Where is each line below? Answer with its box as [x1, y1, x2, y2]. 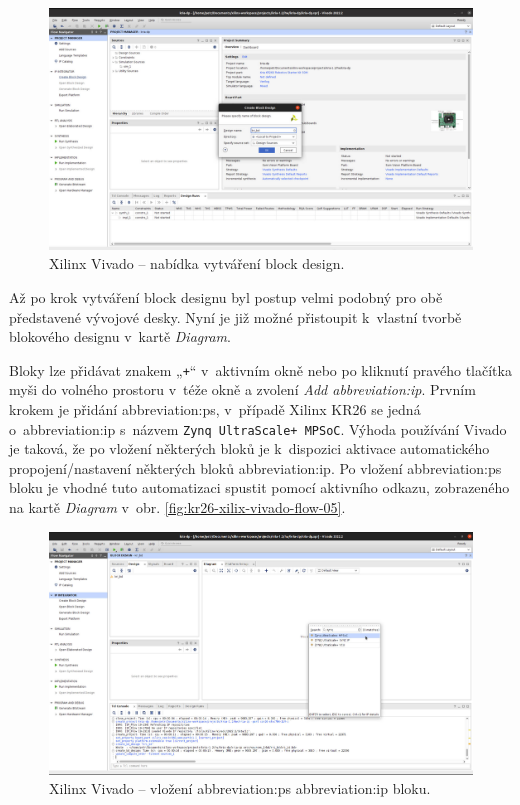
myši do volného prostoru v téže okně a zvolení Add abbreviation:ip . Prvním [9, 379, 476, 400]
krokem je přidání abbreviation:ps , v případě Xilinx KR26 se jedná [9, 399, 421, 420]
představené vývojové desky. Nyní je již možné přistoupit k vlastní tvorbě [9, 306, 462, 327]
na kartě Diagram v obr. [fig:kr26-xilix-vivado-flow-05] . [9, 497, 346, 518]
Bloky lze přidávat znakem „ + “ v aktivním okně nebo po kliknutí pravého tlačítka [9, 359, 512, 380]
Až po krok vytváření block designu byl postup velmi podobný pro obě [9, 287, 443, 307]
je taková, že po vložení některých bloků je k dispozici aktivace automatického [9, 438, 490, 459]
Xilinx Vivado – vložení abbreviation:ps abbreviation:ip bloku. [49, 778, 431, 799]
